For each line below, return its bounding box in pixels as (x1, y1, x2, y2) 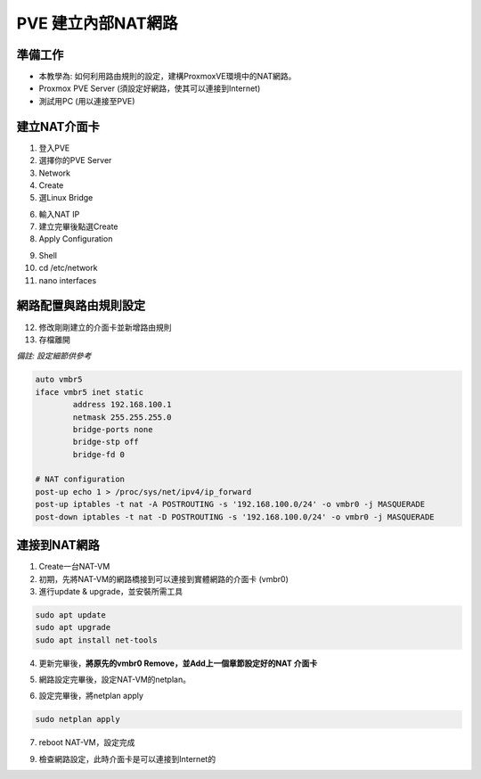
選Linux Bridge (38, 193, 94, 203)
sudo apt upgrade (35, 622, 111, 633)
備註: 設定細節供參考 (16, 350, 92, 361)
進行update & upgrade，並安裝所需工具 (38, 586, 183, 596)
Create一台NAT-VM (38, 562, 110, 572)
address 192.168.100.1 (72, 399, 173, 410)
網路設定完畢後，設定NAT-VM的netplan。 (38, 674, 192, 685)
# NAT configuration (35, 474, 125, 485)
